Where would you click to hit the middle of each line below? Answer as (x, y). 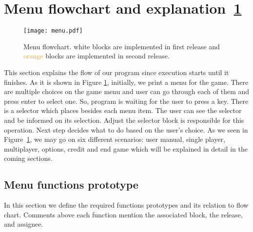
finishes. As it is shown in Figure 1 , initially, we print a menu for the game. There (126, 82)
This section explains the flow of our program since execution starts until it (117, 72)
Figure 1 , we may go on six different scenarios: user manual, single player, (115, 139)
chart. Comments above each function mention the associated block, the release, (123, 214)
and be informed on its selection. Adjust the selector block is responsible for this (124, 120)
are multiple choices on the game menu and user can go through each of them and (127, 91)
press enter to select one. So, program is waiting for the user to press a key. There (126, 101)
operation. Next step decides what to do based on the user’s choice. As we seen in (126, 129)
